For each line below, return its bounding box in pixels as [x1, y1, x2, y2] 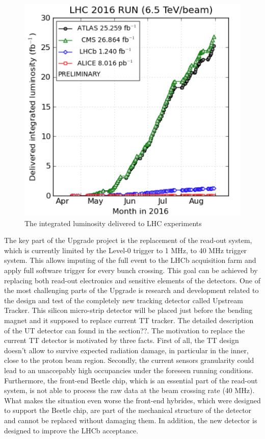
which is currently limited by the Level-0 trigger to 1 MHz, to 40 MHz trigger [4, 245, 247, 255]
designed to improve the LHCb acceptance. [4, 425, 139, 435]
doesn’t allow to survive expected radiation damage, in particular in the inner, [4, 345, 249, 355]
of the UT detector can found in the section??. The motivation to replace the [4, 325, 245, 335]
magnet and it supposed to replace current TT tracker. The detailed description [4, 315, 254, 326]
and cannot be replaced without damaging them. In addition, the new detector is [4, 414, 257, 425]
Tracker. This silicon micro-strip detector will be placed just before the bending [4, 305, 253, 315]
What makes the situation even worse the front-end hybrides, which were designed [4, 395, 261, 405]
